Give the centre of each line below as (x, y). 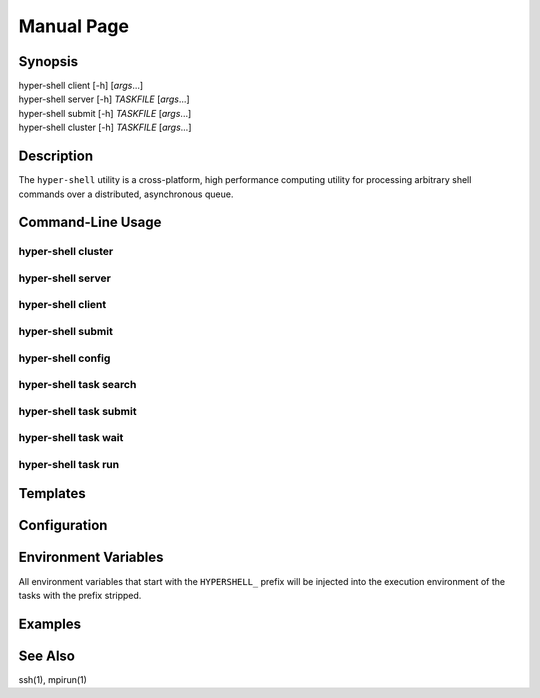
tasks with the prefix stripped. (80, 595)
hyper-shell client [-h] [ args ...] (81, 86)
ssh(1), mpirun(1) (52, 679)
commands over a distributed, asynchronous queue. (126, 194)
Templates (52, 493)
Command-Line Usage (90, 222)
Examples (50, 623)
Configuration (63, 525)
